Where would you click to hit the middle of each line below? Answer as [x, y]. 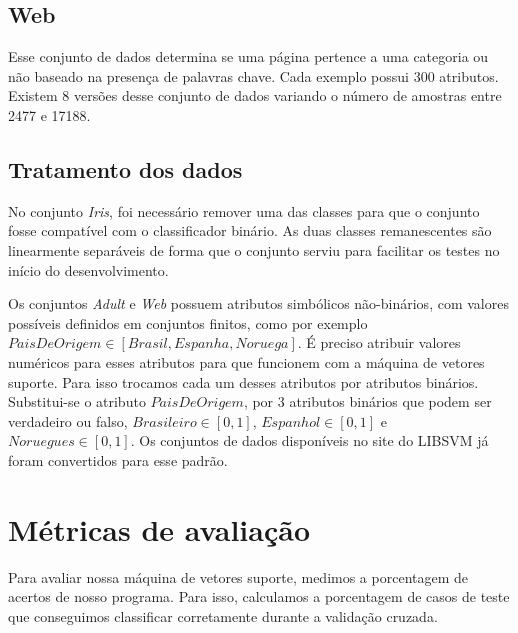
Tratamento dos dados [125, 168]
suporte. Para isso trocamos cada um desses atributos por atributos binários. [243, 381]
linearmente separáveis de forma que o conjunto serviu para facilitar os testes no [254, 249]
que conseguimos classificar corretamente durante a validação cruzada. [223, 615]
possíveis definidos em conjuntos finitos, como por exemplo [188, 322]
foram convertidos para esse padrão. [118, 459]
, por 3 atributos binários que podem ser [367, 401]
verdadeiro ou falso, [68, 420]
